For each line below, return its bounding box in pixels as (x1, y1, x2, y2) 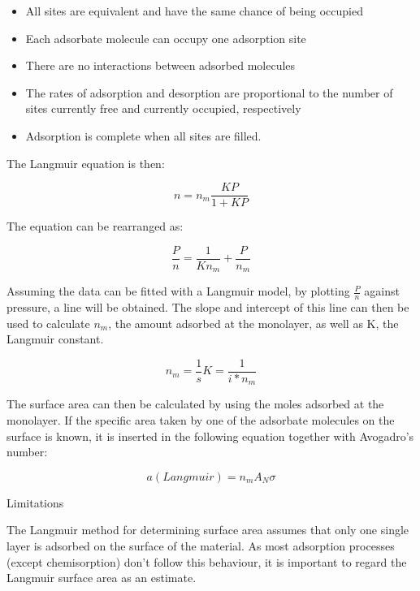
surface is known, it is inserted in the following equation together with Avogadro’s (6, 427, 414, 444)
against (364, 283, 401, 300)
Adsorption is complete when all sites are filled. (25, 127, 262, 144)
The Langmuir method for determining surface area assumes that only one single (6, 521, 409, 538)
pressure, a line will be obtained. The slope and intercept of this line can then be (6, 299, 409, 316)
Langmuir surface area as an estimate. (6, 569, 197, 586)
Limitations (6, 494, 64, 511)
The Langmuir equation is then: (6, 154, 165, 171)
